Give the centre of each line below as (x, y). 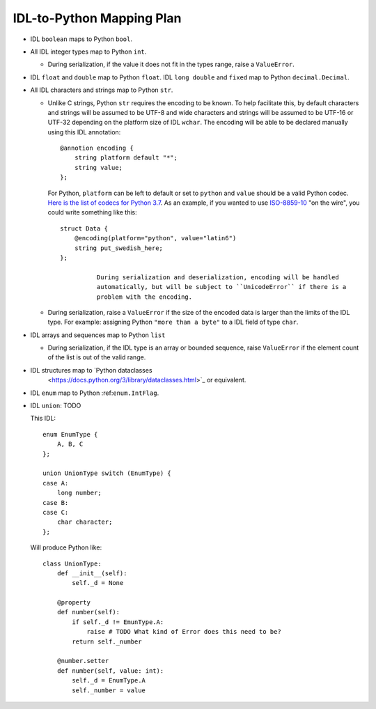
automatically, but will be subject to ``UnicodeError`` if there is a (221, 287)
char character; (85, 522)
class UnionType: (72, 563)
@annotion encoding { (97, 148)
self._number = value (109, 690)
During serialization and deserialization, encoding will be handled (218, 277)
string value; (99, 167)
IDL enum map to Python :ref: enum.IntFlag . (95, 393)
